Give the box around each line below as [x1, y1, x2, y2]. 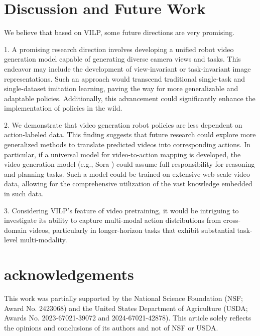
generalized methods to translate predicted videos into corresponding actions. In [4, 139, 250, 150]
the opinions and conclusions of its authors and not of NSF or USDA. [4, 322, 218, 332]
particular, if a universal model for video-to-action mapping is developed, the [4, 149, 241, 159]
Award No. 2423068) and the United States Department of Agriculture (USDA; [4, 302, 248, 313]
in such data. [4, 188, 44, 199]
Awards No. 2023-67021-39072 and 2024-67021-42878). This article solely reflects [4, 312, 251, 323]
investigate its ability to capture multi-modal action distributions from [4, 215, 221, 225]
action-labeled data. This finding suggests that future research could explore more [4, 129, 256, 140]
